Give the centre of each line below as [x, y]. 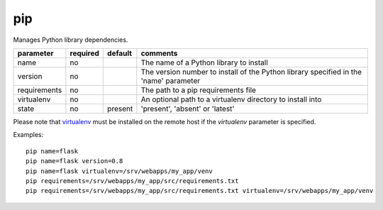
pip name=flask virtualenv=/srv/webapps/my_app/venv [119, 171]
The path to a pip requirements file [199, 90]
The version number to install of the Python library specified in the [251, 72]
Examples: [28, 135]
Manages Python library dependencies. [71, 40]
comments [159, 53]
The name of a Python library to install [205, 62]
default [120, 53]
